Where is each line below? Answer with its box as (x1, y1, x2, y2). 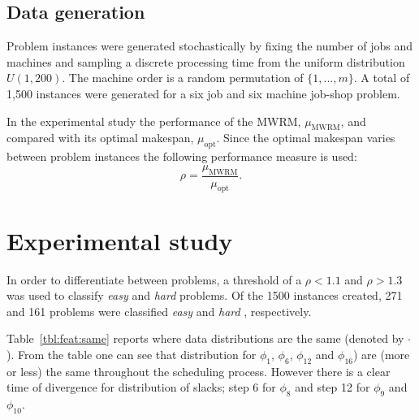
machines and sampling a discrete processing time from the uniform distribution (6, 53, 405, 70)
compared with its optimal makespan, (6, 129, 194, 146)
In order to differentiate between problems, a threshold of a (6, 271, 302, 288)
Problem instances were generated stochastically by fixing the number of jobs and (6, 37, 413, 54)
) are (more (352, 345, 410, 362)
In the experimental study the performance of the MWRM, (6, 112, 301, 129)
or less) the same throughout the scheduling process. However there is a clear (6, 362, 391, 379)
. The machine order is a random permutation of (62, 69, 304, 86)
